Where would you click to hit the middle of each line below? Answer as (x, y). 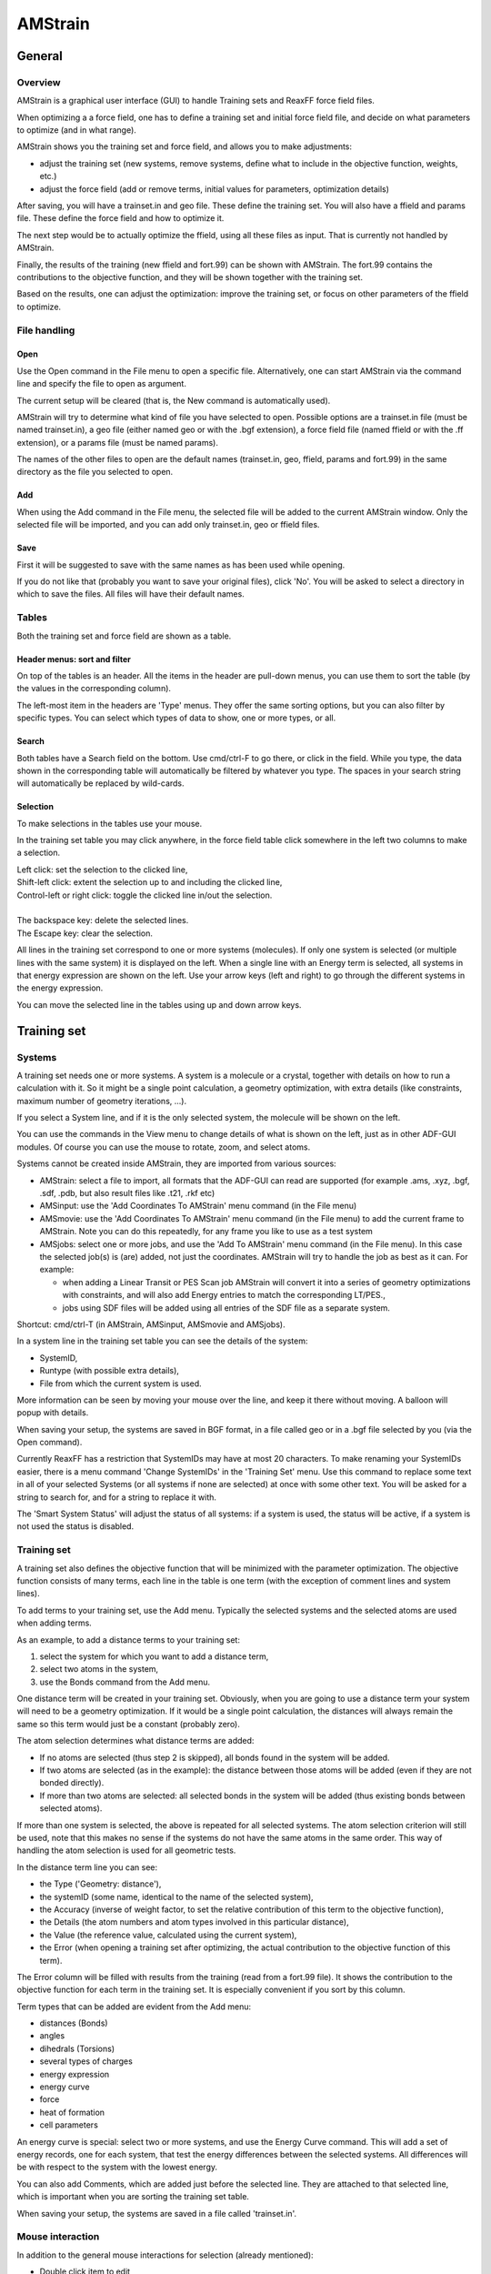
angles (52, 2036)
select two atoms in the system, (99, 1669)
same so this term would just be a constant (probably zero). (129, 1724)
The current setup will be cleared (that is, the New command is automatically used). (174, 400)
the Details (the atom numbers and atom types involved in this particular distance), (194, 1922)
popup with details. (53, 1413)
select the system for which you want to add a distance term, (154, 1656)
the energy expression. (60, 988)
